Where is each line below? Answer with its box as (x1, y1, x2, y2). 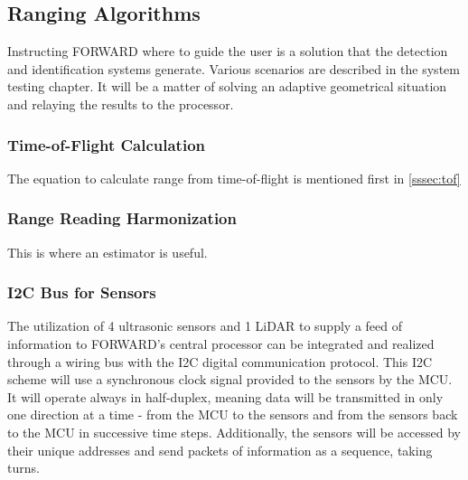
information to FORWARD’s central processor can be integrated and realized (7, 334, 435, 353)
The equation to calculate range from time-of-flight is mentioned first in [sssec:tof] (7, 168, 461, 187)
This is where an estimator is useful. (7, 242, 208, 261)
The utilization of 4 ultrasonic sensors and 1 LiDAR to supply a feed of (7, 316, 402, 335)
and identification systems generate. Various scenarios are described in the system (7, 59, 460, 78)
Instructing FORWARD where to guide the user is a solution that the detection (7, 42, 448, 61)
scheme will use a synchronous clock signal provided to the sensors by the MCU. (7, 370, 453, 389)
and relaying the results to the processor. (7, 94, 234, 113)
